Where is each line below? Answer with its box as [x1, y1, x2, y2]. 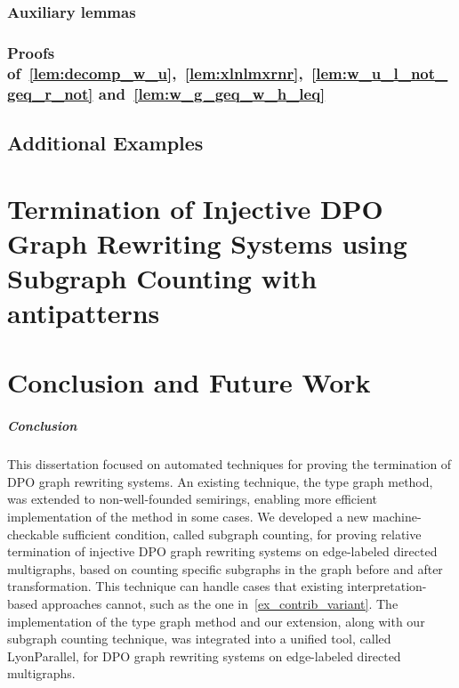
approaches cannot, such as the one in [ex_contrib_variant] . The [41, 594, 399, 612]
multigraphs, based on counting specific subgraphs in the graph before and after [7, 559, 443, 578]
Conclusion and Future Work [7, 364, 371, 401]
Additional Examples [7, 128, 204, 156]
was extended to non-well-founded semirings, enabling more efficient [7, 490, 378, 508]
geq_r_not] [7, 82, 93, 104]
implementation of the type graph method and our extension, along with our [7, 611, 425, 630]
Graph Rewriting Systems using [7, 224, 407, 261]
